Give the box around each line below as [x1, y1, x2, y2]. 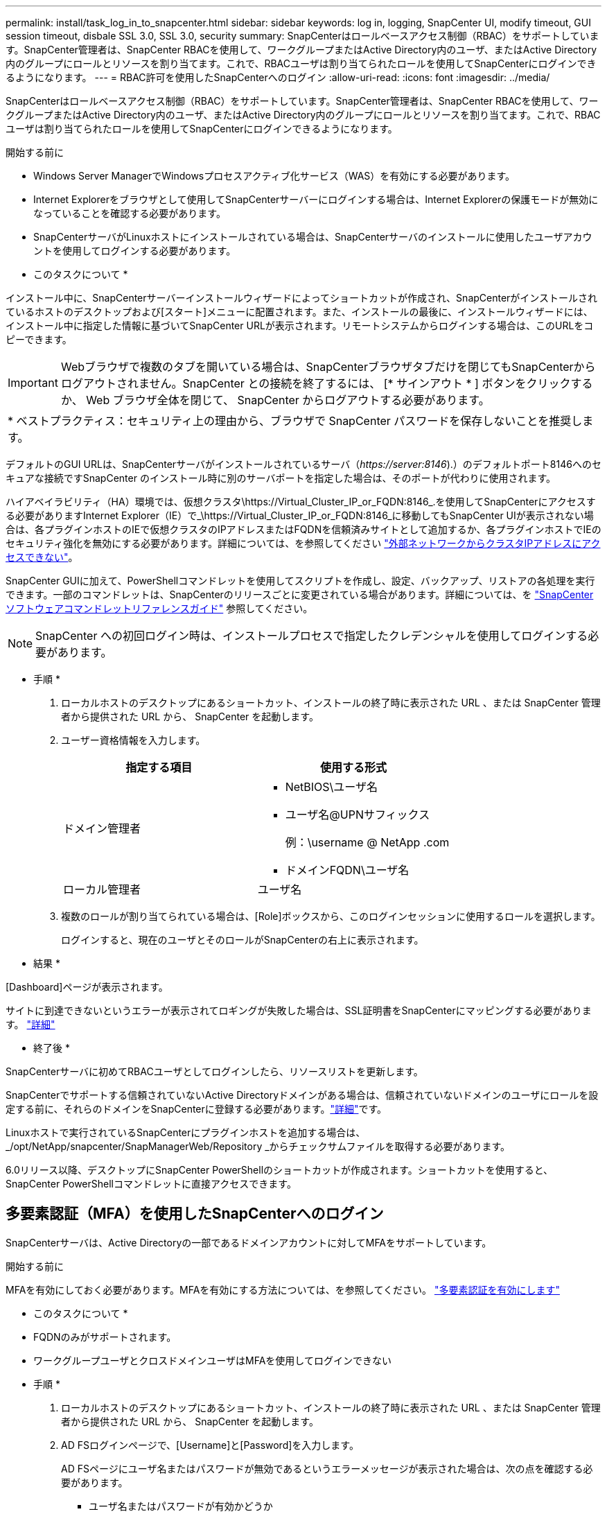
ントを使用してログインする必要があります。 [33, 245, 236, 256]
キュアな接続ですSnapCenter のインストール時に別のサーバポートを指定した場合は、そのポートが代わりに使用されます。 [6, 472, 556, 484]
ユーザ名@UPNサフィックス [285, 808, 430, 821]
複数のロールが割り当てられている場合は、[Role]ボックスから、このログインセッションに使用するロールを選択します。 [61, 910, 601, 922]
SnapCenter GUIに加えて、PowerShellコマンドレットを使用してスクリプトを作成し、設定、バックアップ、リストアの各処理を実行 [6, 575, 595, 586]
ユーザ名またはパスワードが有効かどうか [89, 1499, 273, 1512]
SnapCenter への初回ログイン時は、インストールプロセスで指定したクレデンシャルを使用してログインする [35, 629, 588, 643]
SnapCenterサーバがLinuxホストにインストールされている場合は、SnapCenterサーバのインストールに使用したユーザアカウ [33, 231, 592, 243]
